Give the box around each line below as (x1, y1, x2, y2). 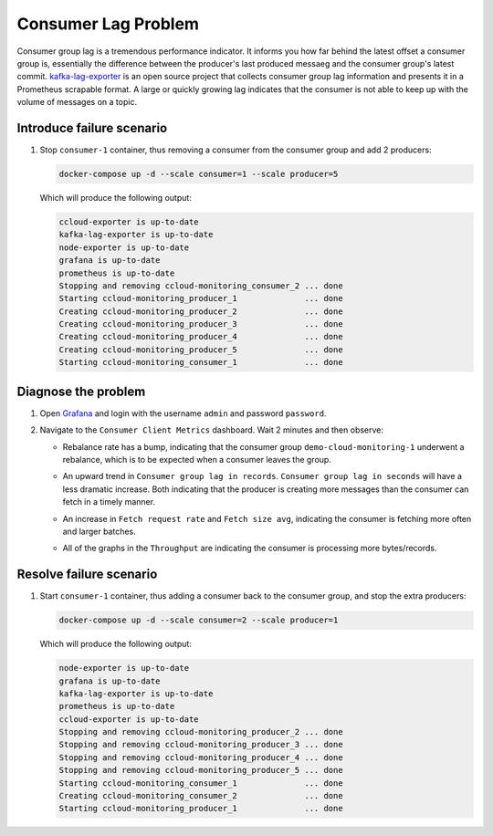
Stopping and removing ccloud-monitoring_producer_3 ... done (58, 739, 343, 750)
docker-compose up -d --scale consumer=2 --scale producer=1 (58, 615, 339, 625)
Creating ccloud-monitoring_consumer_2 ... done (58, 790, 343, 801)
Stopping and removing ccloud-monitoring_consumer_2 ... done (58, 280, 343, 291)
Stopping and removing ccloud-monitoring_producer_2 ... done (58, 726, 343, 737)
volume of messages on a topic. (16, 97, 137, 108)
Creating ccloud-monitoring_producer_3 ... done (58, 319, 343, 329)
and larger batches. (62, 526, 136, 537)
